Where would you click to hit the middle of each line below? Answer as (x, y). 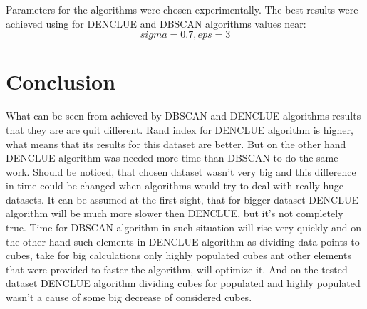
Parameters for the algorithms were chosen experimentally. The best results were (182, 9)
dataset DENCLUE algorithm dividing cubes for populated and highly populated (183, 283)
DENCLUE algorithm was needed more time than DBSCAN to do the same (172, 158)
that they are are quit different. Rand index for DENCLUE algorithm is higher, (180, 129)
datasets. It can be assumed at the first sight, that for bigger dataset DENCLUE (182, 199)
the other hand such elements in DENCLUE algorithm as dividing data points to (183, 241)
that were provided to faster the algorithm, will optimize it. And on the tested (177, 269)
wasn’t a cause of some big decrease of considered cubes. (129, 297)
